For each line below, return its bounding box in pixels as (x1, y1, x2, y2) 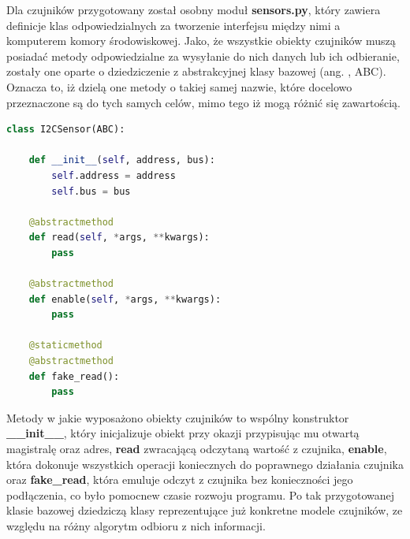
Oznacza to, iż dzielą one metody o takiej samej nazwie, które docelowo (6, 78, 352, 95)
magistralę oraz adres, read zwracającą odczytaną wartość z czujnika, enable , (6, 440, 387, 457)
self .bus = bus (51, 185, 131, 197)
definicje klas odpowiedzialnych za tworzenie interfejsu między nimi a (6, 17, 341, 33)
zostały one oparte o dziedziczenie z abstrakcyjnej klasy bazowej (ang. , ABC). (6, 63, 386, 80)
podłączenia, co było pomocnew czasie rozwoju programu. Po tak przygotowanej (6, 486, 395, 503)
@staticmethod (28, 340, 102, 351)
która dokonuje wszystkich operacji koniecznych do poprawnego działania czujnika (6, 455, 404, 472)
